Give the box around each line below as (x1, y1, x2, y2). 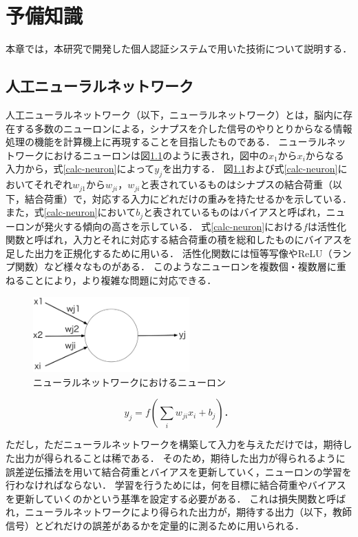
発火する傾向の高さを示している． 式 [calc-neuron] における (43, 219, 304, 233)
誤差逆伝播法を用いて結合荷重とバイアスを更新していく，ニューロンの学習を (6, 464, 352, 478)
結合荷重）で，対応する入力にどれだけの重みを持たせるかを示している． (24, 191, 352, 205)
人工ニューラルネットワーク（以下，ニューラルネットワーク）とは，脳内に (6, 107, 343, 121)
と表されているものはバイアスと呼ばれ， (143, 205, 326, 219)
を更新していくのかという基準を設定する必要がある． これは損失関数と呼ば (6, 491, 346, 505)
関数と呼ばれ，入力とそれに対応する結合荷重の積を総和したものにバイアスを (6, 232, 352, 247)
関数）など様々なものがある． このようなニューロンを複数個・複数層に (14, 259, 337, 274)
